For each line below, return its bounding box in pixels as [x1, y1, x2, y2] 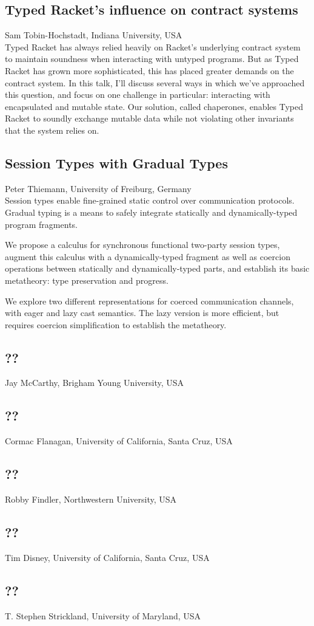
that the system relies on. [5, 123, 99, 136]
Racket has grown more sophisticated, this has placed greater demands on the [5, 64, 294, 77]
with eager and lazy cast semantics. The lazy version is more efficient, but [5, 306, 279, 319]
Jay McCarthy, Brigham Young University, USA [5, 376, 184, 389]
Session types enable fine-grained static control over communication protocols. [5, 194, 295, 207]
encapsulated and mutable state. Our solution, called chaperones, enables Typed [5, 100, 304, 112]
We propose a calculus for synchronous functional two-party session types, [5, 238, 280, 251]
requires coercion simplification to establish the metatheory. [5, 318, 227, 331]
